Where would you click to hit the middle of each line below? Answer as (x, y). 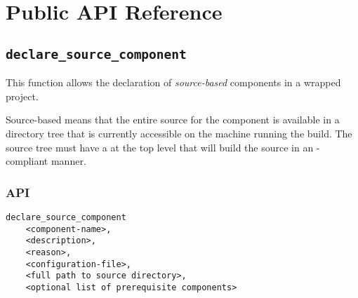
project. (22, 96)
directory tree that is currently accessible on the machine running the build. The (179, 133)
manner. (68, 161)
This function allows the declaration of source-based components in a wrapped (173, 82)
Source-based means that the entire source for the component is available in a (173, 120)
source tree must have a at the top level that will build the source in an (160, 147)
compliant (27, 161)
